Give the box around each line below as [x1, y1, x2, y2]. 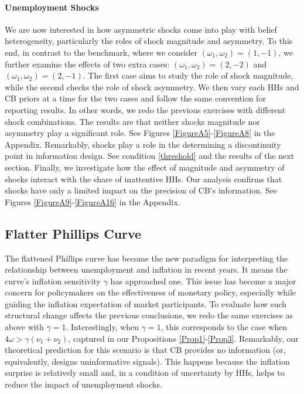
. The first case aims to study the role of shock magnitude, [83, 69, 293, 81]
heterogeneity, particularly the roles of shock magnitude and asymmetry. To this [5, 35, 293, 47]
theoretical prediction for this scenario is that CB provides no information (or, [5, 344, 286, 356]
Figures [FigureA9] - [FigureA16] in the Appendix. [5, 195, 180, 208]
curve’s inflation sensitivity [5, 274, 101, 287]
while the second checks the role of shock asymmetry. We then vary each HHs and [5, 80, 299, 93]
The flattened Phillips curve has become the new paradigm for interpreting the [5, 252, 288, 264]
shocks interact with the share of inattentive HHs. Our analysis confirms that [5, 172, 282, 185]
